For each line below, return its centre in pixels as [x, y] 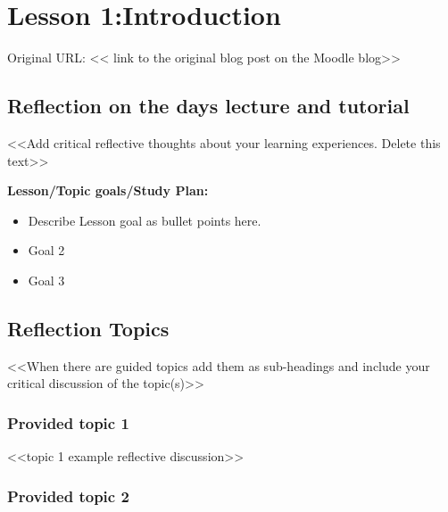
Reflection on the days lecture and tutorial [208, 106]
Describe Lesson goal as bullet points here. [145, 220]
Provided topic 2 [68, 495]
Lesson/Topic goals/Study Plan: [108, 190]
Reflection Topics [88, 328]
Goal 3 [46, 280]
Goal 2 [46, 250]
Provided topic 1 [68, 422]
